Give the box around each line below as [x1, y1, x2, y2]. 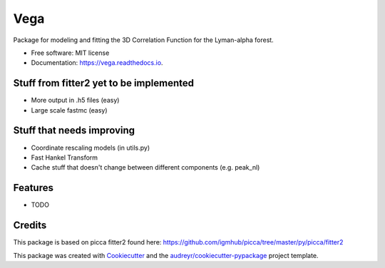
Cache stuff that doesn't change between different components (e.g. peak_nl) [31, 163, 260, 172]
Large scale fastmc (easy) [31, 105, 108, 114]
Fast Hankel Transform [31, 153, 98, 162]
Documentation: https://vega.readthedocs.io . [31, 58, 163, 67]
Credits [13, 220, 47, 232]
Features [13, 182, 53, 194]
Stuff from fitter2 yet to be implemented [13, 77, 194, 89]
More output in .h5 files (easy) [31, 96, 120, 105]
